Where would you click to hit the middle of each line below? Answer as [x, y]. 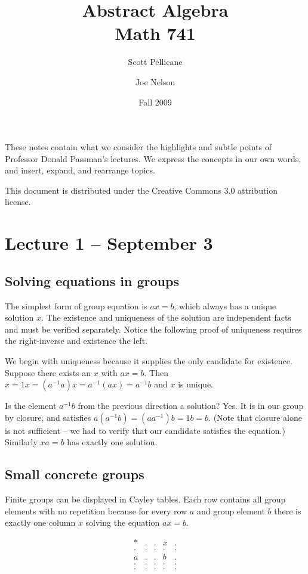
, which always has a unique [225, 305]
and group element [231, 511]
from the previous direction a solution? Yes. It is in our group [191, 406]
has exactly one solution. [112, 442]
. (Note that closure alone [255, 417]
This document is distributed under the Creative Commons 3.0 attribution [141, 190]
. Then [156, 372]
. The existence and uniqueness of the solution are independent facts [166, 317]
